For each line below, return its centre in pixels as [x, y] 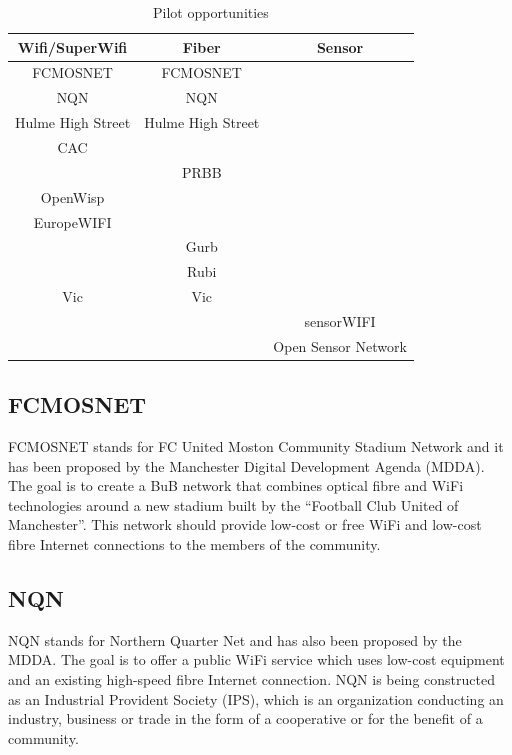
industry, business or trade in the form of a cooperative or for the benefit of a [245, 718]
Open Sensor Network [340, 345]
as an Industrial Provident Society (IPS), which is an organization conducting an [256, 698]
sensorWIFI [340, 320]
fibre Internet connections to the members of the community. [194, 543]
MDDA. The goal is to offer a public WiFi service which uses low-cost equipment [256, 659]
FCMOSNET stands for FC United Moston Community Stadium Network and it [256, 446]
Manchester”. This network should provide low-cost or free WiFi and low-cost [245, 524]
